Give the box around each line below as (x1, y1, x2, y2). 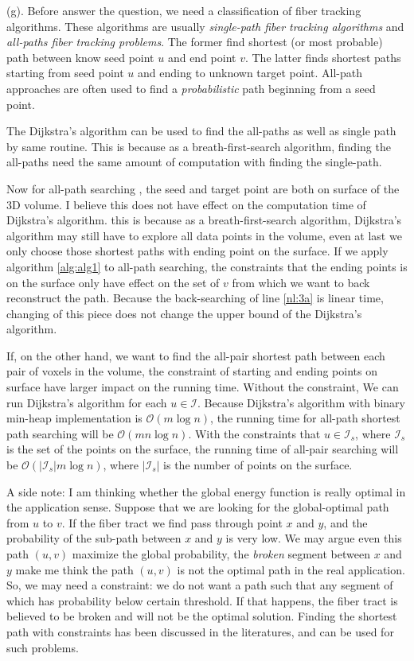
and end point (167, 49, 236, 65)
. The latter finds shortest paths (244, 49, 401, 65)
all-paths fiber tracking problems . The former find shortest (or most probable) (6, 33, 383, 50)
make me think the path (15, 561, 134, 577)
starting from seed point (6, 64, 124, 81)
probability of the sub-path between (6, 530, 182, 546)
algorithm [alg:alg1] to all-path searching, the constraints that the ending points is (6, 258, 408, 274)
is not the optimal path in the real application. (177, 561, 405, 577)
